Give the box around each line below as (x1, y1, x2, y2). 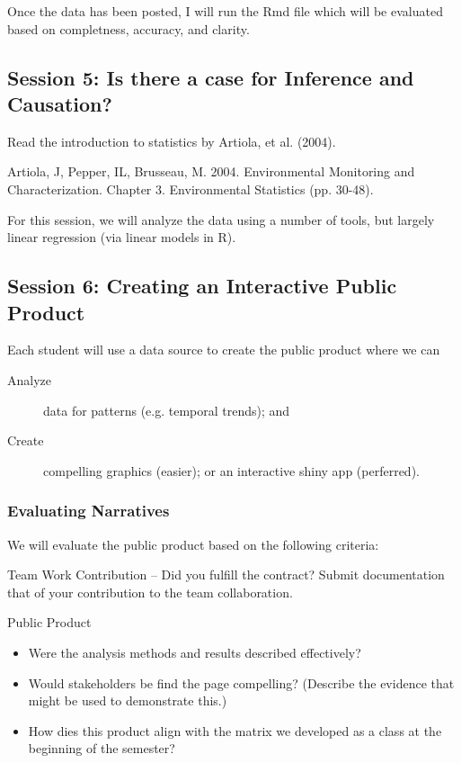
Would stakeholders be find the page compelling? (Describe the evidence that (28, 673, 455, 692)
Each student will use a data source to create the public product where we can (7, 340, 440, 359)
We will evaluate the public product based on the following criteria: (7, 534, 379, 553)
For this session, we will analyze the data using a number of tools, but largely (7, 210, 435, 229)
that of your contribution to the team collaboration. (7, 582, 293, 601)
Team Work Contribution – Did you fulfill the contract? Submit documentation (7, 565, 445, 584)
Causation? (7, 89, 112, 117)
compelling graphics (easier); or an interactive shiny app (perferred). (43, 461, 420, 480)
